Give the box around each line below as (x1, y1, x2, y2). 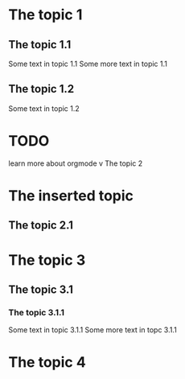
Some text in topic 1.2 (8, 103, 80, 113)
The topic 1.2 (8, 82, 75, 96)
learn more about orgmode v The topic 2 (8, 159, 143, 168)
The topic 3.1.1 (8, 307, 65, 318)
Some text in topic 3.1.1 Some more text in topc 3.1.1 (8, 325, 177, 335)
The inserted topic (8, 187, 134, 204)
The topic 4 (8, 353, 86, 372)
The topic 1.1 (8, 38, 72, 51)
